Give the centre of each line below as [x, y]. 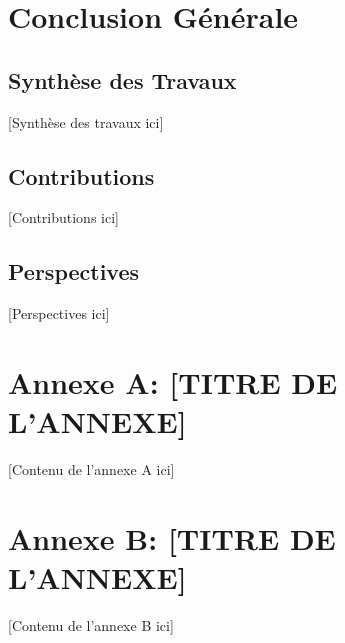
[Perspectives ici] [59, 313]
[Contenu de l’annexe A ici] [91, 469]
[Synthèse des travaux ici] [86, 121]
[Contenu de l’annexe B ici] [91, 624]
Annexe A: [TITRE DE [173, 381]
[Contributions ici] [63, 217]
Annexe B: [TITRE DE [172, 537]
